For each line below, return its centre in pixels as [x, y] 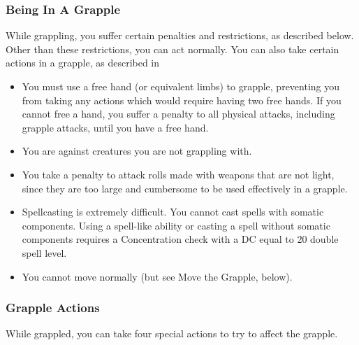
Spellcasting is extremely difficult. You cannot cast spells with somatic [173, 212]
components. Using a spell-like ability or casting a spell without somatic [176, 225]
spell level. [44, 252]
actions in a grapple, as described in [83, 63]
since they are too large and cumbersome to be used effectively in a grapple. [185, 188]
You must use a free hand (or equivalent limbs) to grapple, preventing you [181, 86]
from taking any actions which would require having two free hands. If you [182, 100]
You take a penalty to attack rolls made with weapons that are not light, [178, 174]
